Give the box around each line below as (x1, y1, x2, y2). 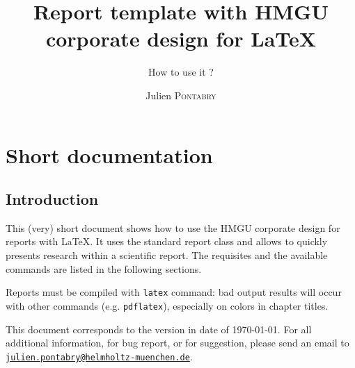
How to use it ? (148, 65, 214, 79)
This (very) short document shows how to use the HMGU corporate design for (6, 220, 340, 235)
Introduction (6, 188, 99, 210)
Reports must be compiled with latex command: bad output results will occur (6, 285, 342, 299)
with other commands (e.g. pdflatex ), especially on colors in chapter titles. (6, 298, 329, 312)
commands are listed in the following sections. (6, 261, 202, 276)
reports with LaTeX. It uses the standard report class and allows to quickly (6, 234, 328, 249)
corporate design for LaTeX (45, 24, 317, 53)
